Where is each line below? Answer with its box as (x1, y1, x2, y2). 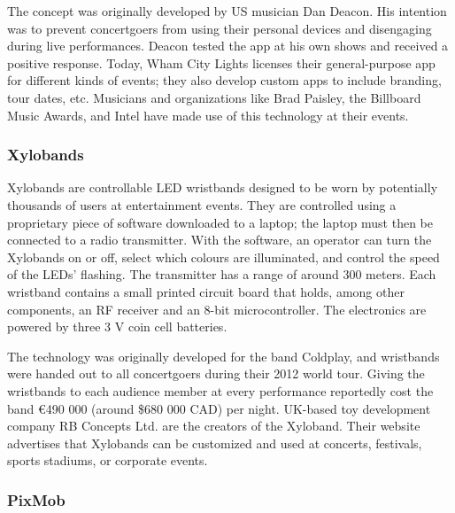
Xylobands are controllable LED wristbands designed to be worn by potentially (7, 178, 438, 197)
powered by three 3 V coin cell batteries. (7, 317, 227, 336)
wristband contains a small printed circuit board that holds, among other (7, 282, 405, 300)
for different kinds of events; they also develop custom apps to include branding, (7, 71, 442, 89)
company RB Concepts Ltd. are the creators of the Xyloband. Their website (7, 416, 420, 435)
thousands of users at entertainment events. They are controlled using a (7, 195, 397, 214)
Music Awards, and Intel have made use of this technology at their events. (7, 105, 409, 124)
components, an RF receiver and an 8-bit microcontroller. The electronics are (7, 299, 427, 318)
